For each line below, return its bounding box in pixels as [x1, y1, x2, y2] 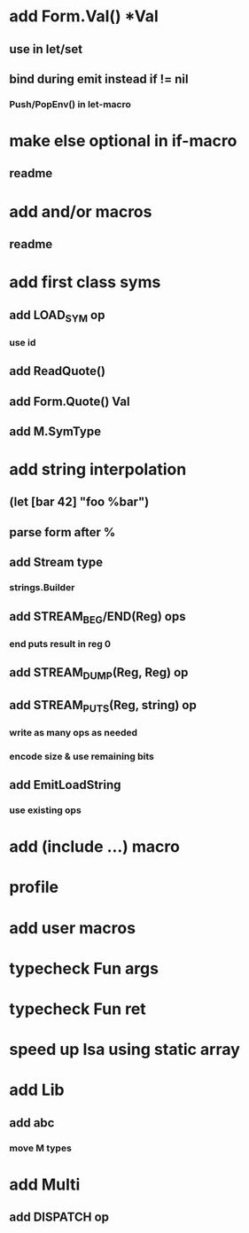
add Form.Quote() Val [9, 394, 130, 409]
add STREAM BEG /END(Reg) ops [9, 609, 186, 626]
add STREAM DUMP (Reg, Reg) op [9, 665, 189, 683]
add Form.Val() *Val [9, 6, 160, 27]
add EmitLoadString [9, 777, 121, 792]
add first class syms [9, 272, 161, 293]
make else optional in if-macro [9, 131, 237, 152]
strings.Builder [9, 581, 75, 594]
